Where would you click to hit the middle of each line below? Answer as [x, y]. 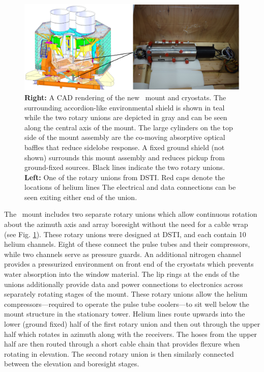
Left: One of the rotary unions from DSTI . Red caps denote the [125, 177]
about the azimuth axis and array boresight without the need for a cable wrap [126, 224]
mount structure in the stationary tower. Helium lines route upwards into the [125, 314]
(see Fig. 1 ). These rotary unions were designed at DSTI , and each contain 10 [125, 234]
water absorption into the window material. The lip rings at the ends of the [122, 274]
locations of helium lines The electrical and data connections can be [130, 187]
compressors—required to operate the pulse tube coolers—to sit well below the [127, 304]
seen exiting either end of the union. [81, 197]
